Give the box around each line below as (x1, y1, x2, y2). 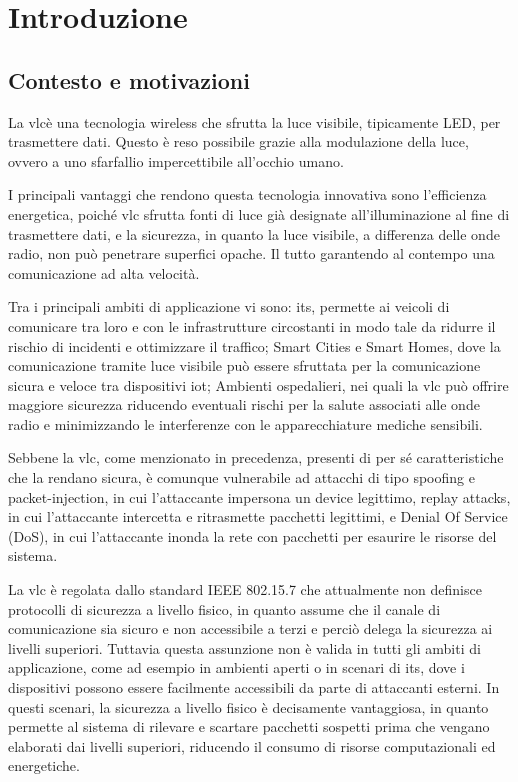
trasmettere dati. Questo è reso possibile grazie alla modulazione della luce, (8, 131, 469, 152)
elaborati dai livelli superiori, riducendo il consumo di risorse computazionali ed (8, 735, 496, 756)
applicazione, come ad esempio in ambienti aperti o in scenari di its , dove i (8, 657, 465, 678)
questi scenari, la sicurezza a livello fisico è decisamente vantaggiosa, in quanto (8, 696, 489, 717)
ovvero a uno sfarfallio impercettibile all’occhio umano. (8, 150, 344, 171)
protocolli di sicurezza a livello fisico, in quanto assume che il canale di (8, 598, 441, 619)
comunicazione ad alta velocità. (8, 262, 200, 283)
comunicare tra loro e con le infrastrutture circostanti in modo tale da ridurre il (8, 315, 496, 336)
